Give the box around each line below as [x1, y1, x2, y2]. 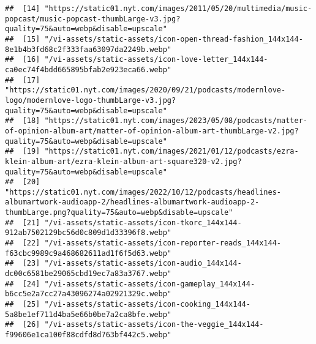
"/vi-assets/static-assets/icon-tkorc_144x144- [44, 218, 242, 227]
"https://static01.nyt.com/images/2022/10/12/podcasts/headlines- [5, 187, 282, 196]
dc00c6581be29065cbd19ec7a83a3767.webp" [5, 269, 172, 279]
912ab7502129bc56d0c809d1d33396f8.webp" [5, 228, 172, 237]
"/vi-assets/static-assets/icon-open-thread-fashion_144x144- [44, 34, 303, 43]
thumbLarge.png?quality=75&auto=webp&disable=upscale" [5, 208, 233, 217]
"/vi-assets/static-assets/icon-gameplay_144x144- [44, 279, 255, 288]
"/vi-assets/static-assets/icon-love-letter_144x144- [44, 55, 268, 64]
